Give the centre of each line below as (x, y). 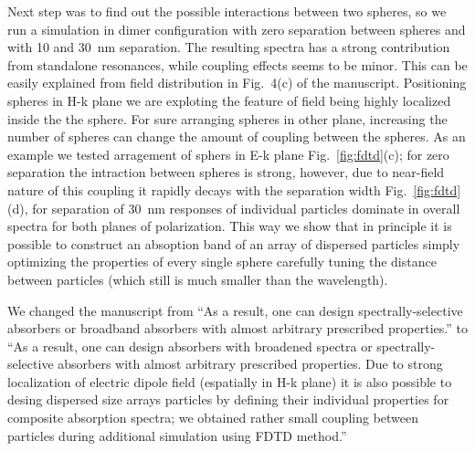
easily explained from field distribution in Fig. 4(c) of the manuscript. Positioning (237, 83)
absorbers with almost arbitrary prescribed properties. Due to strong (250, 364)
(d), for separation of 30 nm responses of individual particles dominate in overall (234, 208)
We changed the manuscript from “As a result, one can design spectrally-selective (235, 310)
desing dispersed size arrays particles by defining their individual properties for (228, 399)
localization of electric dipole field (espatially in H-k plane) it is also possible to (230, 381)
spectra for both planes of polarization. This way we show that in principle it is (230, 226)
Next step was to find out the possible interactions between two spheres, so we (227, 11)
